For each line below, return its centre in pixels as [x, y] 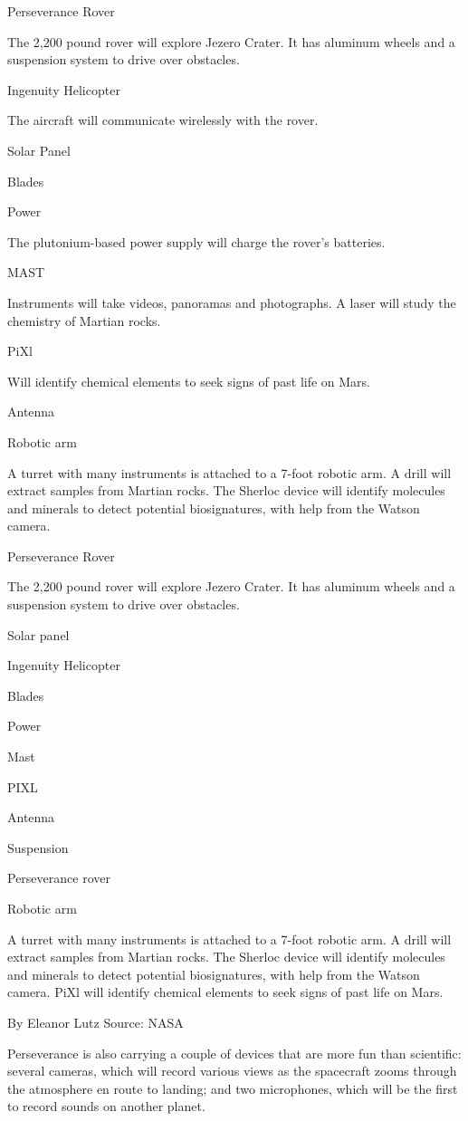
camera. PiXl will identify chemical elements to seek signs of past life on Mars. [225, 992]
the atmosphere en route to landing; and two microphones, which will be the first [233, 1088]
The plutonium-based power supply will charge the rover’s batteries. [196, 241]
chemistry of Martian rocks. [84, 320]
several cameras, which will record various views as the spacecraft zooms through [232, 1071]
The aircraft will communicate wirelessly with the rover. [163, 120]
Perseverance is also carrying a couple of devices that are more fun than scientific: [234, 1053]
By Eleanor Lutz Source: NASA [96, 1022]
